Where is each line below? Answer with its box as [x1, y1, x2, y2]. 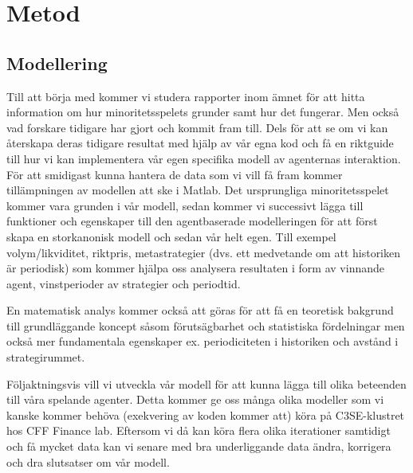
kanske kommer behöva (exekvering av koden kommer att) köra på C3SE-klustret [6, 406, 405, 423]
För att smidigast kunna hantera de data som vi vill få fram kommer [6, 166, 343, 182]
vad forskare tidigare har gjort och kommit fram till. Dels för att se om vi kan [6, 119, 388, 135]
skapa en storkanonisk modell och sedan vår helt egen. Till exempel [6, 228, 336, 244]
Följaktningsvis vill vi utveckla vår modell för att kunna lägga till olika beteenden [6, 375, 407, 392]
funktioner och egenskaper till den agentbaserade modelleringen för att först [6, 213, 378, 229]
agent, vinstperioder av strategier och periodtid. [6, 275, 241, 291]
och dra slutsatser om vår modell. [6, 453, 170, 470]
